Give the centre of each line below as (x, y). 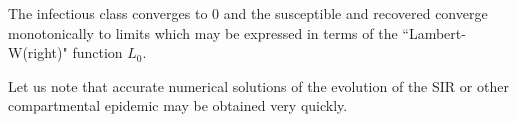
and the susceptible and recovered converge (355, 13)
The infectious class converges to (108, 13)
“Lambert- (434, 32)
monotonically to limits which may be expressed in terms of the (203, 32)
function (97, 52)
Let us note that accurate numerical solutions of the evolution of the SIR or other (258, 85)
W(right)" (38, 52)
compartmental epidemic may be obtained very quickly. (178, 105)
